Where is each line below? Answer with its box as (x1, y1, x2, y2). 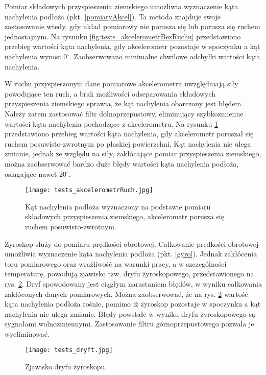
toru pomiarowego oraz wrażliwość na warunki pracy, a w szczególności (5, 258, 227, 269)
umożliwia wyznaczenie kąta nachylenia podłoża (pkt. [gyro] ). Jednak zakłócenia (5, 248, 257, 259)
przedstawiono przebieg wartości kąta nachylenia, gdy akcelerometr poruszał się (5, 128, 254, 139)
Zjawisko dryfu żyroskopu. (25, 361, 107, 372)
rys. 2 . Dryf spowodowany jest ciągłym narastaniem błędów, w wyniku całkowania (5, 278, 262, 289)
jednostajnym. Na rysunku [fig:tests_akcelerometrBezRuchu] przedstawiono (5, 31, 241, 41)
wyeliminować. (5, 328, 50, 339)
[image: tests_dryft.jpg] (25, 346, 113, 354)
